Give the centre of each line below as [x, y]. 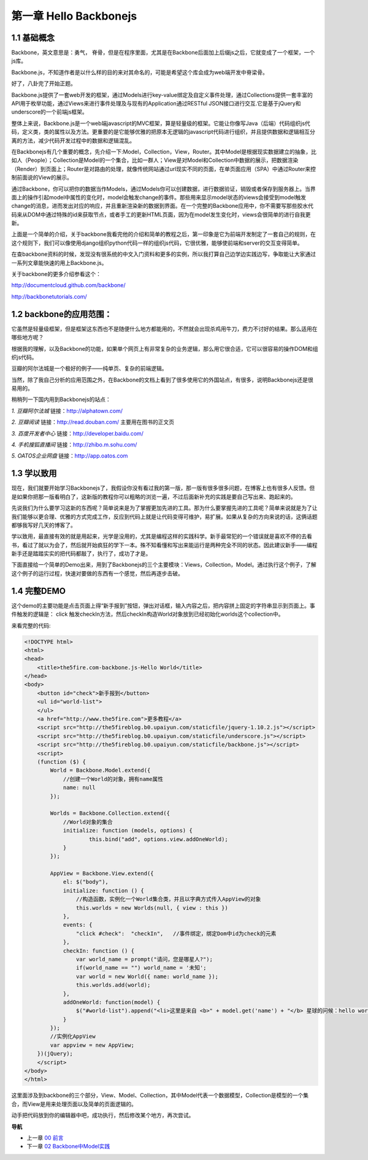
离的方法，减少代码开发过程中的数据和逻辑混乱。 [73, 140]
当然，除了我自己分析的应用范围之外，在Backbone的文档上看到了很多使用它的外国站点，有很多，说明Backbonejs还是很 [162, 380]
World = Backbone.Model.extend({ [100, 770]
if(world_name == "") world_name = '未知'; [141, 968]
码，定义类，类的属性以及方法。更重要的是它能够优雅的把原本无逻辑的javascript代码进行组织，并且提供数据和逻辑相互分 [163, 132]
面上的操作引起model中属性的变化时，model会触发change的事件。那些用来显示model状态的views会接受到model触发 [159, 197]
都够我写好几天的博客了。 [44, 525]
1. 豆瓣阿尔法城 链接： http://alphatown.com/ [67, 410]
